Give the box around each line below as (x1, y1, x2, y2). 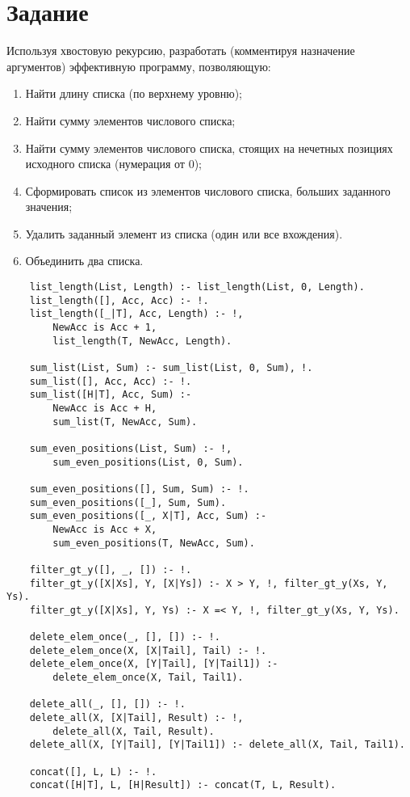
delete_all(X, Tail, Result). (52, 725, 215, 737)
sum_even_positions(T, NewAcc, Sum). (52, 537, 255, 549)
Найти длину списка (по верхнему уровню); (25, 85, 242, 102)
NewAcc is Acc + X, (52, 523, 157, 535)
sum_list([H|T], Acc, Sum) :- (29, 389, 192, 401)
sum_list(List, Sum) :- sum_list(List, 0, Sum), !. (29, 362, 313, 373)
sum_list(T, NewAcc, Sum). (52, 415, 198, 428)
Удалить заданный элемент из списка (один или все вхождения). (25, 225, 343, 242)
